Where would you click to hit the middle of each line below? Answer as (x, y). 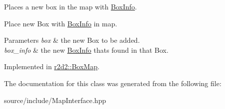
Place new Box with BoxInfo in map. (61, 23)
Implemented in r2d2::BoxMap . (52, 66)
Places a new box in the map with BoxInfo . (70, 6)
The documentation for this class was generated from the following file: (113, 83)
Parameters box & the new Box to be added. (72, 40)
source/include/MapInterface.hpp (55, 100)
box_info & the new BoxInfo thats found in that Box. (86, 50)
